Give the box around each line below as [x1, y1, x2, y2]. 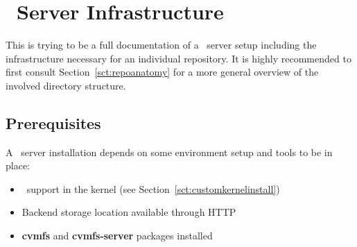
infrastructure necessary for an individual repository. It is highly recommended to [6, 51, 351, 65]
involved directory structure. [6, 78, 126, 92]
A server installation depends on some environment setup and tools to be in [6, 144, 333, 159]
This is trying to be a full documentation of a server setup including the [6, 37, 317, 52]
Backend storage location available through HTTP [21, 205, 236, 219]
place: [6, 158, 30, 173]
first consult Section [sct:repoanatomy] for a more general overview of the [6, 65, 319, 79]
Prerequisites [6, 112, 101, 133]
